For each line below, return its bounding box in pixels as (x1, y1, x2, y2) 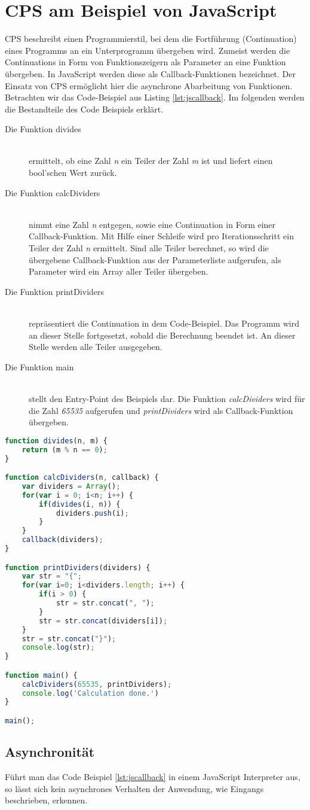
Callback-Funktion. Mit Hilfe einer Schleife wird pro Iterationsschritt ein (29, 230, 294, 242)
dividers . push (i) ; (56, 508, 129, 517)
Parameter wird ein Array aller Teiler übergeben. (29, 265, 208, 278)
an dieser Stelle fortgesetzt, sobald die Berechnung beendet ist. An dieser (29, 328, 296, 341)
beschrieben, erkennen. (5, 794, 88, 806)
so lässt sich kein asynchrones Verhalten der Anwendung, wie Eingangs (5, 782, 264, 794)
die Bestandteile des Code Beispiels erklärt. (5, 102, 164, 115)
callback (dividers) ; (22, 535, 103, 544)
